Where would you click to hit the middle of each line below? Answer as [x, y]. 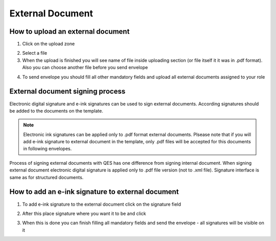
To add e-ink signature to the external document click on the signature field [102, 204]
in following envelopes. [48, 149]
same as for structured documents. [47, 177]
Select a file [35, 53]
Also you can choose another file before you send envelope [85, 68]
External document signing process [67, 91]
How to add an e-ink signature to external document [94, 192]
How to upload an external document [70, 31]
